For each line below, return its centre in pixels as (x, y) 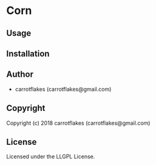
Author (20, 75)
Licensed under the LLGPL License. (51, 156)
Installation (28, 53)
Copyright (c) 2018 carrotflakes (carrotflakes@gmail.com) (78, 123)
